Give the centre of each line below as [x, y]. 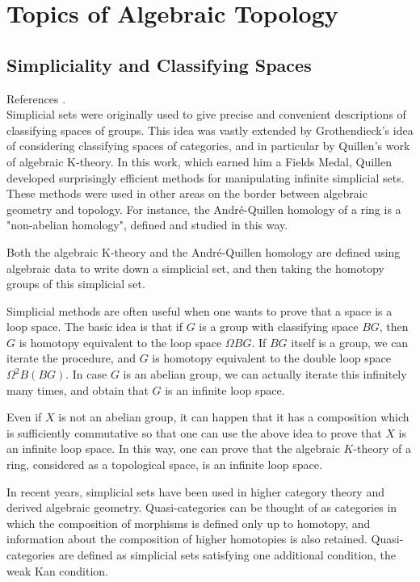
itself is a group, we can [350, 342]
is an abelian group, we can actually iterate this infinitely [265, 374]
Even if [24, 417]
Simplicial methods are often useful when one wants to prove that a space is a [199, 310]
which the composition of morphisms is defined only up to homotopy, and [189, 523]
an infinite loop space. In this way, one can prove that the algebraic [173, 448]
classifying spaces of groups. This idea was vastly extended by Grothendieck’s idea [210, 130]
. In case [86, 374]
